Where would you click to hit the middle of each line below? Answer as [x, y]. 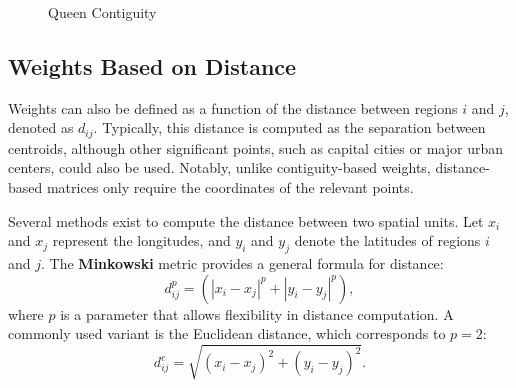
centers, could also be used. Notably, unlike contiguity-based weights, [219, 167]
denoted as [41, 127]
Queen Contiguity [102, 12]
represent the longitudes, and [141, 240]
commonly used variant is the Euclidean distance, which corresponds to [227, 333]
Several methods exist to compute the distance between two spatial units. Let [246, 220]
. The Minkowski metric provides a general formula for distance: [242, 263]
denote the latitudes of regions [387, 240]
